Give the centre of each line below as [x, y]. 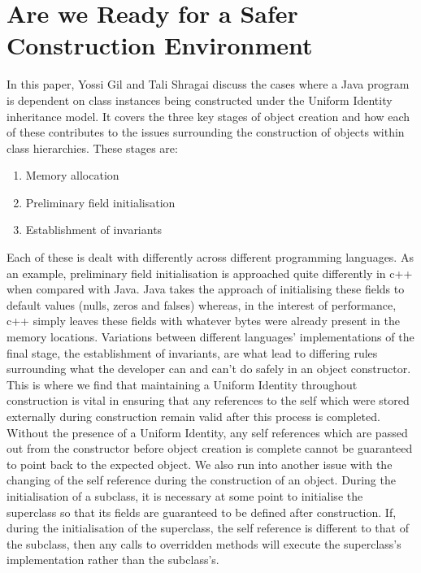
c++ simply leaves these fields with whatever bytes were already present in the [203, 321]
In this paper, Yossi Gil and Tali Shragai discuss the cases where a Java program [208, 84]
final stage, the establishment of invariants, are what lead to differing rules [192, 352]
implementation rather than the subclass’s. [113, 560]
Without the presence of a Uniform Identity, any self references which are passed [207, 432]
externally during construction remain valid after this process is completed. [193, 416]
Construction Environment [160, 45]
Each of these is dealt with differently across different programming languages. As [210, 257]
